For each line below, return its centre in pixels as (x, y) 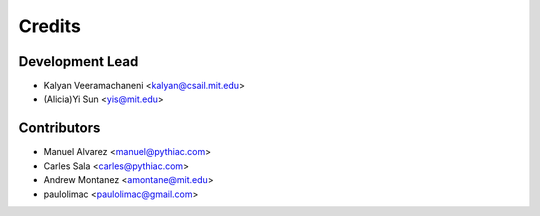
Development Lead (78, 61)
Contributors (59, 128)
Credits (50, 26)
